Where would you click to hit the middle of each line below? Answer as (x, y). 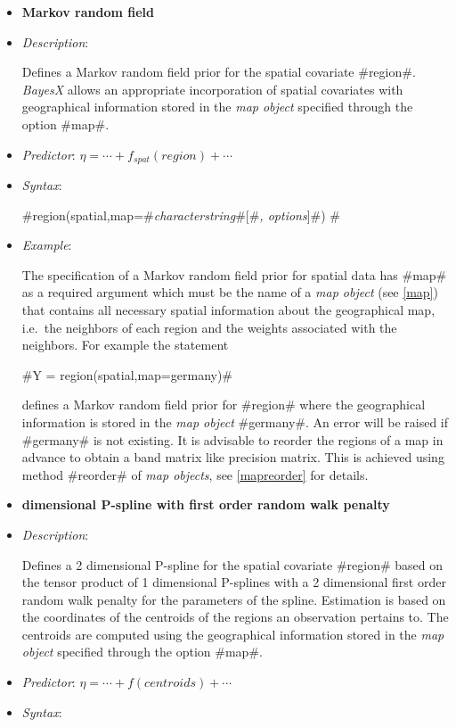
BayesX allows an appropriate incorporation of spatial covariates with (212, 89)
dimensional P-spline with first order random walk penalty (206, 504)
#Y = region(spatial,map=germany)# (127, 374)
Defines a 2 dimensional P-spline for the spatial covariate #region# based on (232, 564)
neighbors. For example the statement (125, 345)
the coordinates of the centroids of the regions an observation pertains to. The (235, 617)
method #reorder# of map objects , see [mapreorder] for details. (195, 474)
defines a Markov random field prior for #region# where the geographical (224, 405)
